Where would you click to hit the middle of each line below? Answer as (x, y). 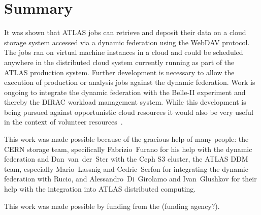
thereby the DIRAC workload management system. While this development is (125, 102)
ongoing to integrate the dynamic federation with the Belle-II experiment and (125, 92)
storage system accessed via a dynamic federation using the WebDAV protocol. (127, 42)
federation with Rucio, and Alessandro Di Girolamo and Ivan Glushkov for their (130, 179)
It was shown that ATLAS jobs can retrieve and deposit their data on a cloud (125, 32)
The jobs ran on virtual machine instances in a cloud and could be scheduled (124, 52)
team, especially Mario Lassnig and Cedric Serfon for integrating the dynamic (126, 168)
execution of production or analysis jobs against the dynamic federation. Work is (130, 82)
